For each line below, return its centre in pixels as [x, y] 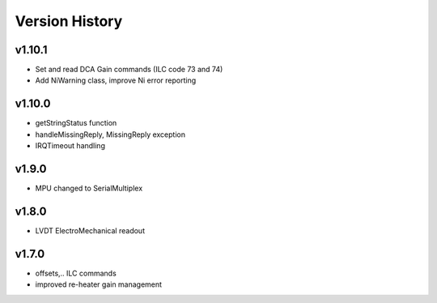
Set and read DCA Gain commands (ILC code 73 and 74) [129, 70]
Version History [69, 21]
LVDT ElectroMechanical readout [90, 230]
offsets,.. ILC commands [76, 273]
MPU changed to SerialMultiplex [89, 188]
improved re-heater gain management [98, 284]
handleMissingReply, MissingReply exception [110, 134]
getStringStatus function [76, 123]
